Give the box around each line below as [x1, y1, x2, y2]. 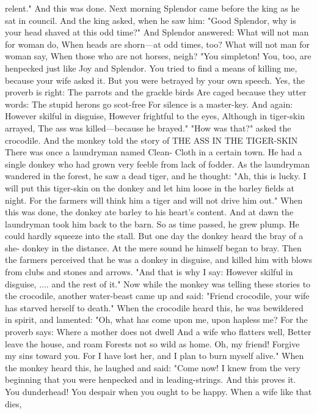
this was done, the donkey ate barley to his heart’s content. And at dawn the [5, 205, 294, 218]
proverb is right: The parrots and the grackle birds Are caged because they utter [5, 86, 307, 98]
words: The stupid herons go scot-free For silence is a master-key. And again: [5, 97, 293, 110]
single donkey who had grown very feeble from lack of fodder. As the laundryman [5, 157, 310, 170]
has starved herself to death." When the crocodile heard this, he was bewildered [5, 301, 304, 314]
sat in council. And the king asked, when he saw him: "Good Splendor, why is [5, 13, 296, 26]
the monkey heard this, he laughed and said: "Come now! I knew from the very [5, 361, 301, 374]
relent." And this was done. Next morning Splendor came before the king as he [5, 2, 300, 14]
